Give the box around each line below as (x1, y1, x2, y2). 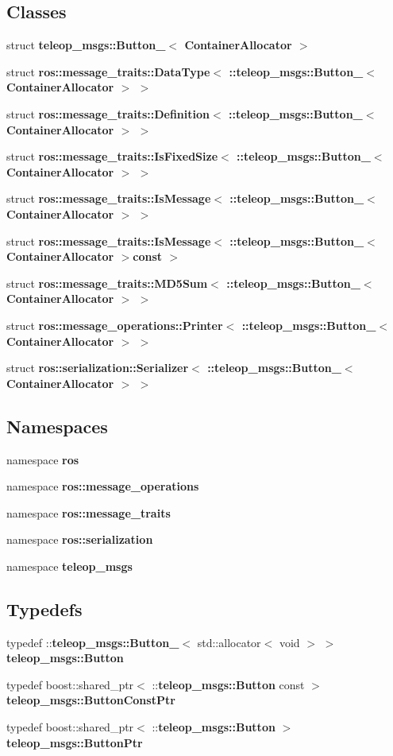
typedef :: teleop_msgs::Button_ (6, 634, 179, 650)
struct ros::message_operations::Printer (6, 316, 223, 333)
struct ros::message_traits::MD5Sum (6, 274, 208, 291)
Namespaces (6, 413, 108, 438)
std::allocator (197, 634, 261, 650)
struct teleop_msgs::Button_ (6, 37, 166, 53)
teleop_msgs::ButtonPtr (6, 734, 143, 750)
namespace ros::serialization (6, 531, 153, 548)
